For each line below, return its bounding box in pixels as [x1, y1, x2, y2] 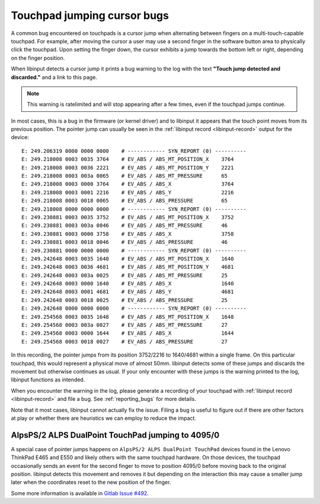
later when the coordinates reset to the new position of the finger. [11, 479, 171, 486]
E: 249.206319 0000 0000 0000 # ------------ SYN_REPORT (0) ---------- [21, 147, 247, 154]
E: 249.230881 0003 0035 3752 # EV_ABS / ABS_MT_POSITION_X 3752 [21, 214, 234, 220]
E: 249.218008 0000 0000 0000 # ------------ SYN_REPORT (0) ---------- [21, 206, 247, 213]
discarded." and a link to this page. [11, 73, 98, 81]
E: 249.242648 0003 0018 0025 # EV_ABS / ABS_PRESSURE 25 [21, 297, 228, 303]
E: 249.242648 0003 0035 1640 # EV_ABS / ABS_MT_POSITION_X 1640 [21, 255, 234, 262]
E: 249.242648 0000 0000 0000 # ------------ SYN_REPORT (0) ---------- [21, 305, 247, 312]
